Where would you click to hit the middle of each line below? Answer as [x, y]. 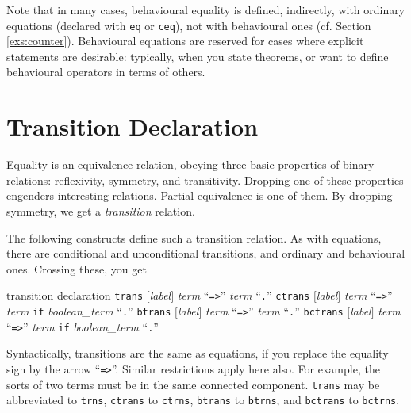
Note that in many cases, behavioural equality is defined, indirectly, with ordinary [206, 10]
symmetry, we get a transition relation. [101, 210]
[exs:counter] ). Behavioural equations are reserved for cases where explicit [185, 41]
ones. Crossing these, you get [77, 268]
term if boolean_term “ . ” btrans [89, 310]
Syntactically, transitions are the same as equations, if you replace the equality [198, 353]
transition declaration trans [75, 295]
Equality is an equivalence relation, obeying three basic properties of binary [190, 164]
